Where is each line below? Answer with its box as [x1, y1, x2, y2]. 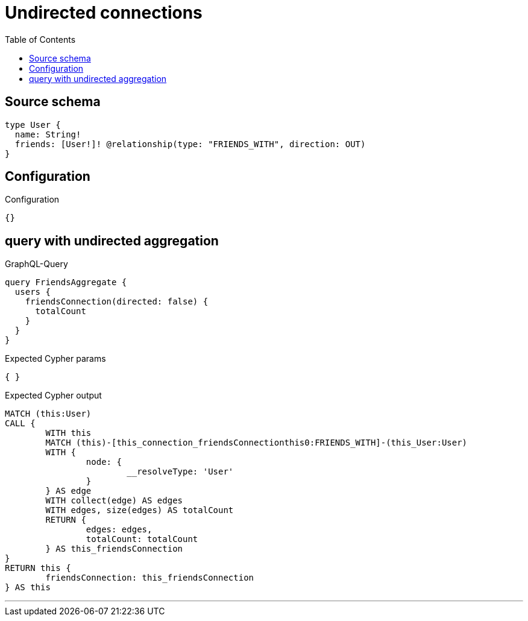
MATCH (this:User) [5, 409, 92, 419]
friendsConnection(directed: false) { [25, 297, 209, 307]
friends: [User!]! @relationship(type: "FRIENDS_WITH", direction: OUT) [14, 139, 366, 149]
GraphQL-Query [5, 259, 68, 270]
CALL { [5, 418, 36, 429]
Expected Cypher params [5, 353, 106, 364]
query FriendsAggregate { [5, 277, 127, 288]
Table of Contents [5, 34, 76, 45]
